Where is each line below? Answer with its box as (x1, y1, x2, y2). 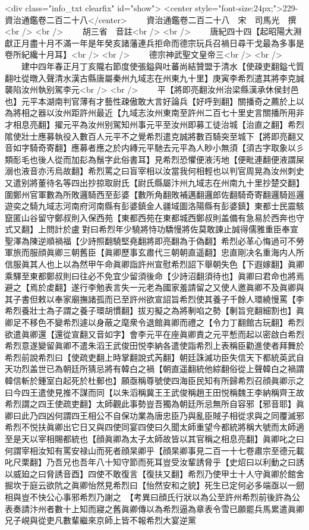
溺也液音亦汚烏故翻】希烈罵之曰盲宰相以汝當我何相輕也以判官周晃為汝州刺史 (5, 165, 304, 177)
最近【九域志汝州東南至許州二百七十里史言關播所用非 (96, 106, 304, 119)
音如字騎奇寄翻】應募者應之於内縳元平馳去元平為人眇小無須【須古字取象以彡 (5, 141, 304, 154)
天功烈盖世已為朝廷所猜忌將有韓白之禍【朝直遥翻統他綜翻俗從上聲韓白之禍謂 (5, 362, 304, 375)
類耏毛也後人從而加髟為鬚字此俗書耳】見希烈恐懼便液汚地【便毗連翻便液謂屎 (5, 153, 304, 165)
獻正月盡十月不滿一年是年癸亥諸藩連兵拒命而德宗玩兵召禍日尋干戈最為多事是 (5, 36, 304, 49)
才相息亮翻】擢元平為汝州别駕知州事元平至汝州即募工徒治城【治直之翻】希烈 (5, 118, 304, 130)
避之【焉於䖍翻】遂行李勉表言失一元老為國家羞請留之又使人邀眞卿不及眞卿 (5, 281, 296, 294)
